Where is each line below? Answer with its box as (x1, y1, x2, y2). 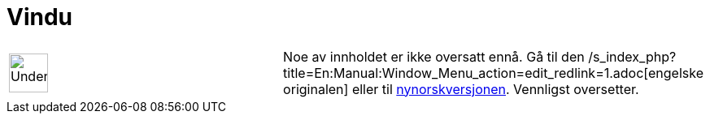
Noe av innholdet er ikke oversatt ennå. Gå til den (283, 48, 585, 65)
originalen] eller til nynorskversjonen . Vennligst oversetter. (283, 80, 639, 97)
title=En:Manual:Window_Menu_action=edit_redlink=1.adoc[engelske (283, 64, 703, 81)
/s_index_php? (588, 48, 677, 65)
